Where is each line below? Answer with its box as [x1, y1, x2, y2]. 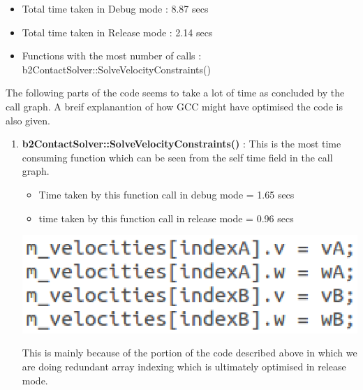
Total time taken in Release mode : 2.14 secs [22, 24, 213, 39]
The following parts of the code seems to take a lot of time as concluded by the [6, 85, 345, 100]
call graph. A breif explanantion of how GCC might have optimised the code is [6, 99, 343, 113]
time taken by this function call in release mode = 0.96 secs [38, 210, 294, 225]
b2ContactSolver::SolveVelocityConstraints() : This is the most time [22, 136, 341, 151]
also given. [6, 113, 50, 127]
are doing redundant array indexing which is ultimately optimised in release [22, 359, 346, 373]
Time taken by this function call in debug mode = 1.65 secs [38, 187, 295, 201]
